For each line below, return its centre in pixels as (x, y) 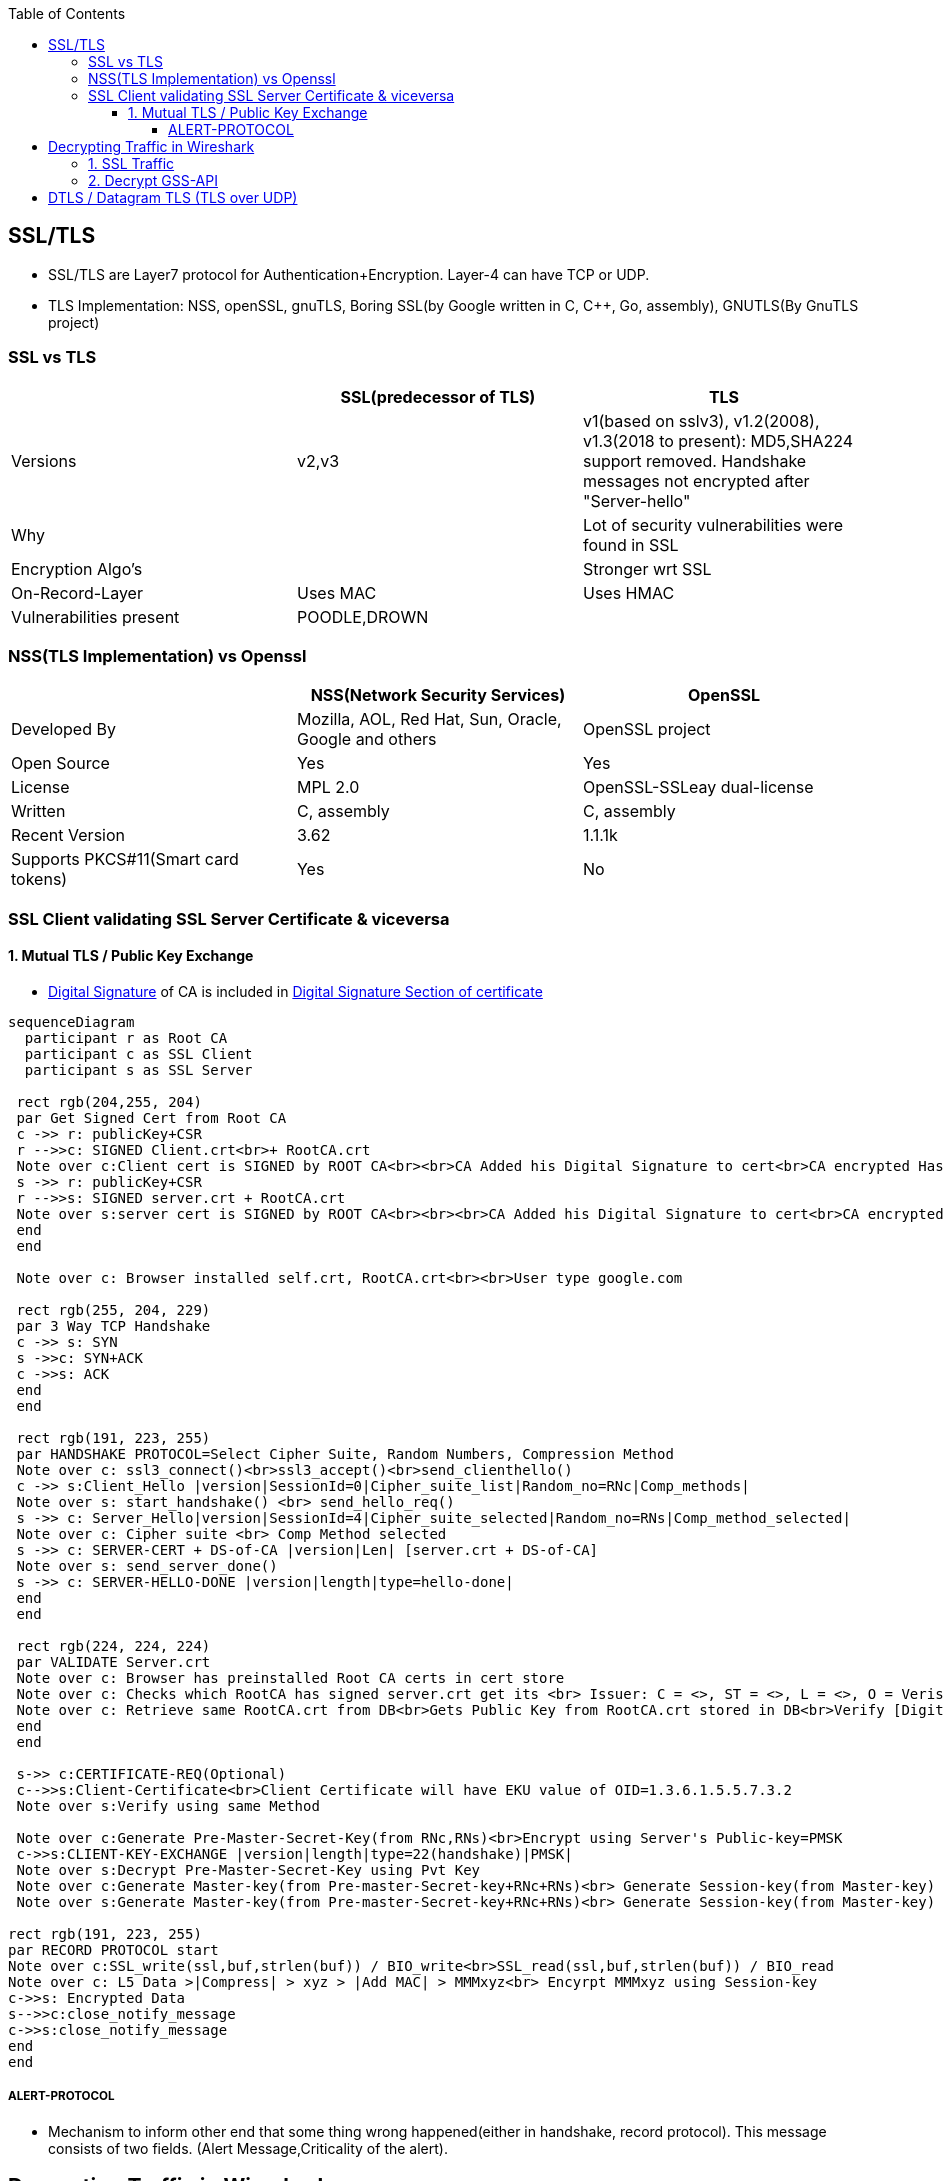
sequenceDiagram (71, 1021)
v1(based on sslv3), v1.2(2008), (701, 420)
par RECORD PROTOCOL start (113, 1949)
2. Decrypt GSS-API (153, 180)
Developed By (63, 729)
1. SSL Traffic (131, 163)
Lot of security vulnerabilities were (712, 524)
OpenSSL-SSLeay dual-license (698, 787)
